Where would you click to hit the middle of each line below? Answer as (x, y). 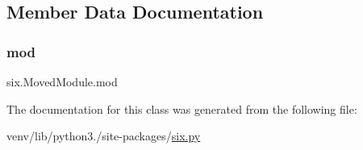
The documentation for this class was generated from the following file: (182, 108)
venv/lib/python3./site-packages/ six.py (104, 136)
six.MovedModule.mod (62, 81)
